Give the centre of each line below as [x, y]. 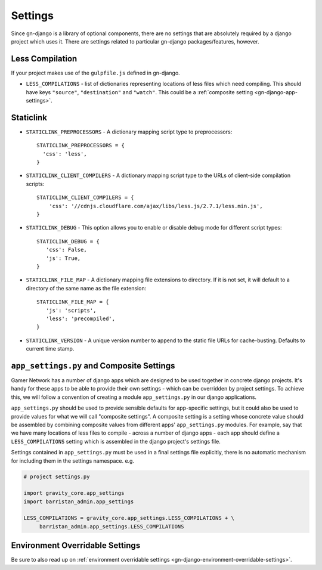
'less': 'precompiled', [80, 318]
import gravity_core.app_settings [74, 493]
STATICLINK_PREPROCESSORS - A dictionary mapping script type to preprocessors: [129, 132]
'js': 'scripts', [71, 310]
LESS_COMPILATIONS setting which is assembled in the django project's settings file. [116, 441]
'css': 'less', [65, 154]
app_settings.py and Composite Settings [93, 366]
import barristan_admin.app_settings [79, 501]
